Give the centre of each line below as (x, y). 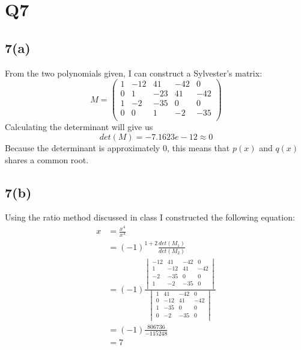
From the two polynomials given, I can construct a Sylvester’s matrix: (134, 73)
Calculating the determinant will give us (79, 127)
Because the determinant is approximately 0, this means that (117, 147)
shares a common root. (47, 159)
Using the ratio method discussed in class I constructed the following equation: (150, 217)
